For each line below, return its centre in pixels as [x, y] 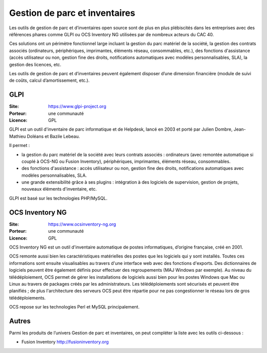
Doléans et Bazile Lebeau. [53, 136]
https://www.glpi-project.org [77, 106]
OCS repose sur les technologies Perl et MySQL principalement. [74, 307]
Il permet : [20, 146]
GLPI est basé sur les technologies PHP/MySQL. [58, 198]
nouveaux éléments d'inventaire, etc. [59, 189]
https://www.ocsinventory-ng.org [82, 224]
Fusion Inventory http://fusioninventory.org [65, 342]
